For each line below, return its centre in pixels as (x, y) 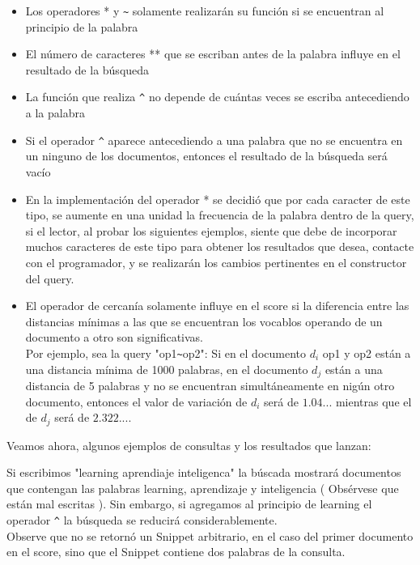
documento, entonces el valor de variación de (136, 401)
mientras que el (373, 401)
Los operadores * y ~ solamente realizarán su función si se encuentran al (205, 11)
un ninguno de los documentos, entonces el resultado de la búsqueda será (206, 156)
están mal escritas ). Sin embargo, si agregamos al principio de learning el (189, 504)
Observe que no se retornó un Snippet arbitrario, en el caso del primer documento (210, 535)
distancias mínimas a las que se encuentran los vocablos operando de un (204, 321)
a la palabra (55, 113)
